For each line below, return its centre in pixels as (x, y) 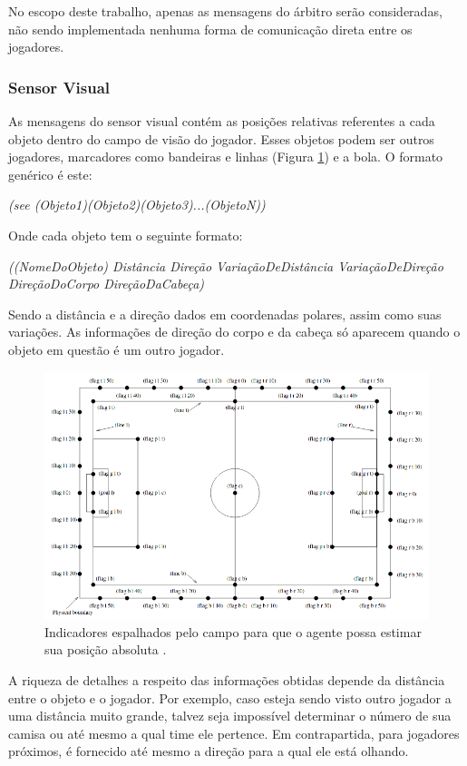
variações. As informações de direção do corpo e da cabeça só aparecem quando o (234, 332)
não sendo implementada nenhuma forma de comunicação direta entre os (210, 29)
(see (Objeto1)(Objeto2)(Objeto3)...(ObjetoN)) (137, 205)
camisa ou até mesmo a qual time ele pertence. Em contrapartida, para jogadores (234, 733)
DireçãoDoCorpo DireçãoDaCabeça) (107, 284)
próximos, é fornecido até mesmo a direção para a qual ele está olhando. (209, 751)
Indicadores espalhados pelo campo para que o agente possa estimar (233, 631)
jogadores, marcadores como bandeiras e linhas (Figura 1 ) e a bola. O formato (226, 157)
